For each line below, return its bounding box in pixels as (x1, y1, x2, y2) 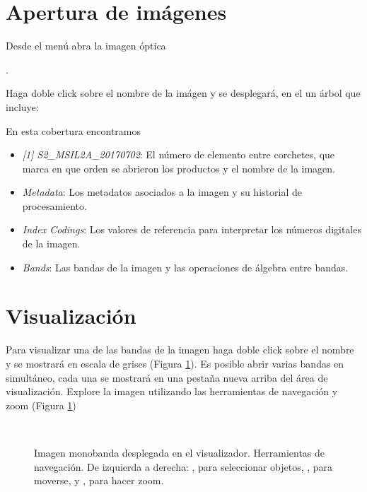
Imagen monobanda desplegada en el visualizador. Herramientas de (34, 445, 325, 459)
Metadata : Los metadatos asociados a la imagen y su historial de (22, 184, 302, 199)
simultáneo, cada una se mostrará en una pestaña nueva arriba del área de (6, 370, 328, 385)
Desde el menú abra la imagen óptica (6, 38, 166, 53)
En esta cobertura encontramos (6, 123, 141, 138)
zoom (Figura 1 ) (6, 397, 76, 412)
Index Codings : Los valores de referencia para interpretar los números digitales (22, 222, 361, 237)
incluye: (6, 99, 39, 114)
